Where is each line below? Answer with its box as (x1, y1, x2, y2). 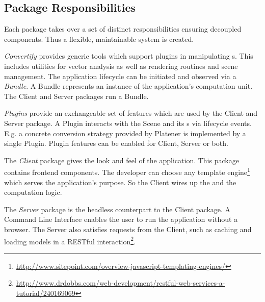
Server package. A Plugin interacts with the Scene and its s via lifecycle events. (4, 117, 252, 128)
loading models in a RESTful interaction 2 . (4, 234, 136, 246)
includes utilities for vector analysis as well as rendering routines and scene (4, 60, 238, 71)
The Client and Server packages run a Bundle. (4, 90, 149, 101)
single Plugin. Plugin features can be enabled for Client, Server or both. (4, 138, 228, 148)
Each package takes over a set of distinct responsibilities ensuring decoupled (4, 23, 242, 34)
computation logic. (4, 187, 62, 197)
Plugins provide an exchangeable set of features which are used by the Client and (4, 108, 258, 118)
